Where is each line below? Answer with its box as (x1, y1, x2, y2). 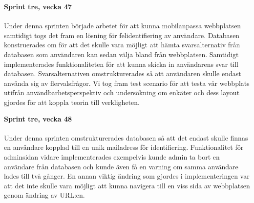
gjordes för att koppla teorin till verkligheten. (4, 97, 140, 107)
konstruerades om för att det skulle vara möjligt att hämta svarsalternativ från (4, 40, 240, 50)
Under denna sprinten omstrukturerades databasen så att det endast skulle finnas (4, 132, 248, 142)
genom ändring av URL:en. (4, 190, 85, 200)
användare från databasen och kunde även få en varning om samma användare (4, 161, 238, 171)
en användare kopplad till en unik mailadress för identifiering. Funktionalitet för (4, 142, 244, 152)
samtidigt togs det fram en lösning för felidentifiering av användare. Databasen (4, 30, 240, 40)
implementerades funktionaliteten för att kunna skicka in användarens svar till (4, 59, 239, 69)
